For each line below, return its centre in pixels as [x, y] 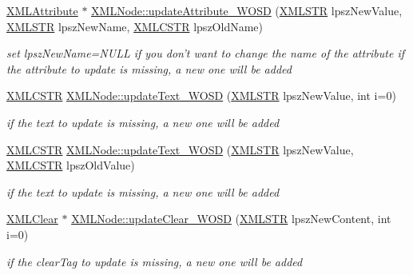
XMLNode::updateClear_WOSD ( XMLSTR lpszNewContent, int [231, 219]
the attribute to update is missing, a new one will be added [149, 68]
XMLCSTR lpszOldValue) [71, 165]
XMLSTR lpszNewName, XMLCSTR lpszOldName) [135, 26]
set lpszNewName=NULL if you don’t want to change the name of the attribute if [206, 53]
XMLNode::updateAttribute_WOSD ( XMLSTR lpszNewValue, [247, 10]
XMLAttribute [42, 10]
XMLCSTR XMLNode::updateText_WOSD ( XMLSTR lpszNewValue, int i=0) [201, 96]
